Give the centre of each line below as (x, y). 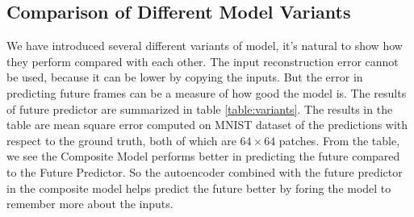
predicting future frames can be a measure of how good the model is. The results (207, 92)
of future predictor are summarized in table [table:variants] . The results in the (200, 108)
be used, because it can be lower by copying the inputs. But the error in (185, 77)
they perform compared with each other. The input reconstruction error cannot (203, 61)
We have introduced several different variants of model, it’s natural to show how (205, 46)
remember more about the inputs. (90, 204)
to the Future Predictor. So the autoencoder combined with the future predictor (205, 171)
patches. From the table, (339, 140)
